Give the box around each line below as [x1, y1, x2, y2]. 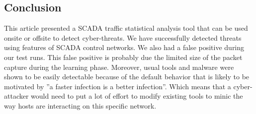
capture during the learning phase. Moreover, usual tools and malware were [4, 61, 234, 72]
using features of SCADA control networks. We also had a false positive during [4, 42, 245, 53]
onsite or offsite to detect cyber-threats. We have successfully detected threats [4, 32, 242, 43]
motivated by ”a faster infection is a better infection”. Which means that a [4, 81, 231, 91]
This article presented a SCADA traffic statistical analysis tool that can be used [4, 23, 248, 33]
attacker [4, 91, 29, 101]
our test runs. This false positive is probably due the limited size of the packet [4, 52, 243, 62]
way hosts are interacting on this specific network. [4, 100, 157, 111]
